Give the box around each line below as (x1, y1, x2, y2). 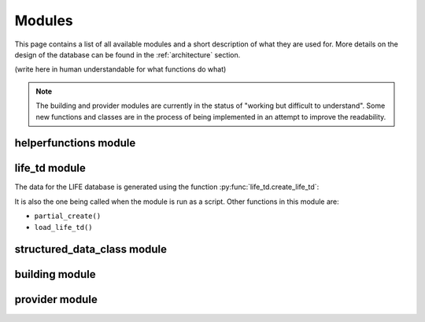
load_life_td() (34, 223, 94, 231)
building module (14, 268, 96, 281)
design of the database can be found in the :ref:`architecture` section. (14, 50, 241, 59)
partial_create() (34, 212, 102, 220)
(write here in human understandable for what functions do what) (14, 65, 227, 74)
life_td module (14, 161, 87, 175)
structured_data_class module (14, 242, 168, 256)
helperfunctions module (14, 136, 136, 150)
